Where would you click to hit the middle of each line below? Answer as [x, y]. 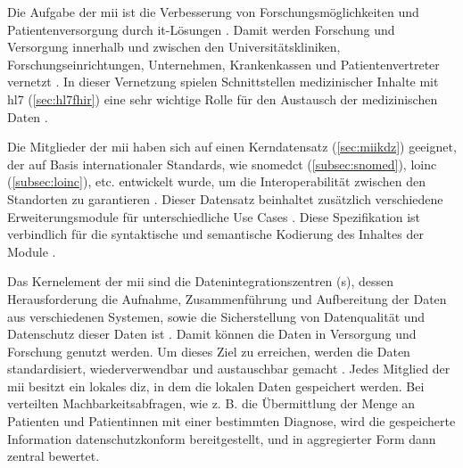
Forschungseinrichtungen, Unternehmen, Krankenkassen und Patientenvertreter [223, 64]
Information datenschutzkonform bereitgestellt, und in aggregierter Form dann [222, 438]
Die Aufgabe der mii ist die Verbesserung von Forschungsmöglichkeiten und [213, 12]
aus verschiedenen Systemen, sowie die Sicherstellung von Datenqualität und [216, 316]
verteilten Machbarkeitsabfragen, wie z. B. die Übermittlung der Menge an [211, 403]
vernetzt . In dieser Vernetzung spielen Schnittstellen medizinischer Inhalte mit [223, 82]
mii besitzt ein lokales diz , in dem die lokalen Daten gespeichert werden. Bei [216, 386]
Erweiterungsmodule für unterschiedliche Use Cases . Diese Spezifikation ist [214, 216]
